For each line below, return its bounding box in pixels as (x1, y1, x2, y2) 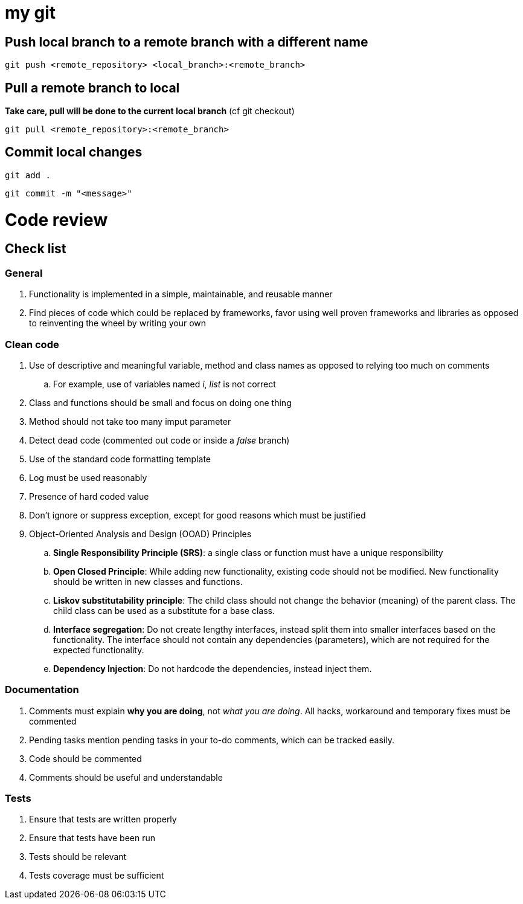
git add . (5, 170, 51, 180)
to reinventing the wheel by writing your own (29, 318, 207, 329)
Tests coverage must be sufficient (29, 870, 164, 881)
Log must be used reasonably (29, 472, 147, 483)
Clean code (5, 338, 59, 350)
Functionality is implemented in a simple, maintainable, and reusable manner (29, 289, 333, 300)
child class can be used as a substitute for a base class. (53, 605, 275, 616)
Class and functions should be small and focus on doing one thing (29, 397, 292, 408)
